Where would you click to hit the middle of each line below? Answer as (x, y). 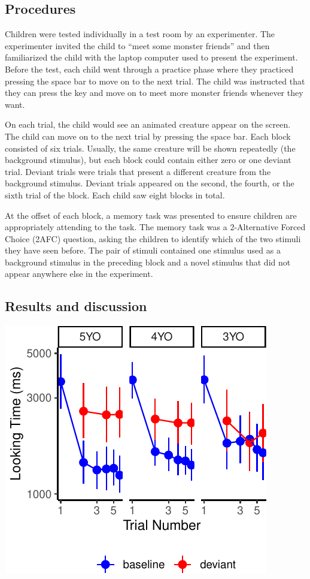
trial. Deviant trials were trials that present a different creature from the (138, 171)
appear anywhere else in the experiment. (79, 274)
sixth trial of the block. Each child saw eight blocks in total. (115, 194)
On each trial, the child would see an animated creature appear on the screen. (148, 124)
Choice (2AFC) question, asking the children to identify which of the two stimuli (153, 238)
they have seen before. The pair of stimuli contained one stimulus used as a (143, 250)
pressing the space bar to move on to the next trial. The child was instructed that (155, 81)
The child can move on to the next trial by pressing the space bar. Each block (148, 136)
